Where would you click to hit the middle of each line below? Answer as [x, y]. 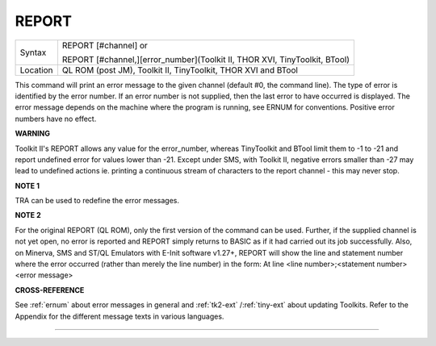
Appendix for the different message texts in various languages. [119, 316]
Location [36, 70]
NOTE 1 [27, 186]
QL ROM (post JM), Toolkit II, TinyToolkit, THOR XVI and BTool [180, 70]
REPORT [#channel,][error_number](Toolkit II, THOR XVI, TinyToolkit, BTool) [206, 59]
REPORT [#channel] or [105, 45]
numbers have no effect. [56, 119]
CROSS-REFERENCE [50, 290]
